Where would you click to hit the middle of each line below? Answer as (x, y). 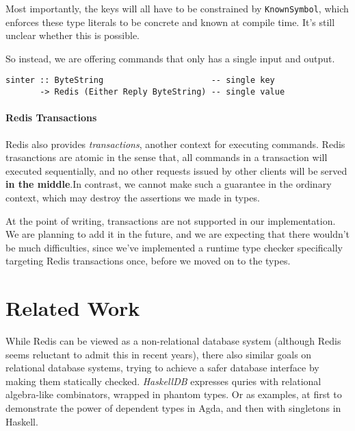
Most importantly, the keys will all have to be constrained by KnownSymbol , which (177, 8)
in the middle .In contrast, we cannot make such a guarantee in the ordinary (169, 184)
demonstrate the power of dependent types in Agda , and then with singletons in (173, 407)
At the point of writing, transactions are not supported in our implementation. (171, 220)
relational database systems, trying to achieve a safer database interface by (162, 368)
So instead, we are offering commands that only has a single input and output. (170, 58)
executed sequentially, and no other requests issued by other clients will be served (176, 170)
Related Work (73, 308)
